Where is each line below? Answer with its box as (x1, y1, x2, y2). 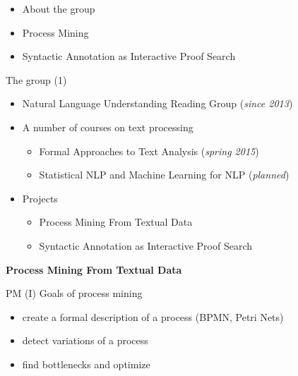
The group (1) (6, 72, 67, 87)
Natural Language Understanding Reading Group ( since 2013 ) (22, 96, 293, 111)
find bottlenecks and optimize (22, 356, 150, 371)
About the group (22, 1, 95, 16)
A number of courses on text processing (22, 119, 193, 134)
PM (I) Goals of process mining (6, 286, 143, 301)
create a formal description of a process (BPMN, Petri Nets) (22, 309, 284, 324)
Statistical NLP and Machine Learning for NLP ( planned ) (39, 167, 290, 182)
